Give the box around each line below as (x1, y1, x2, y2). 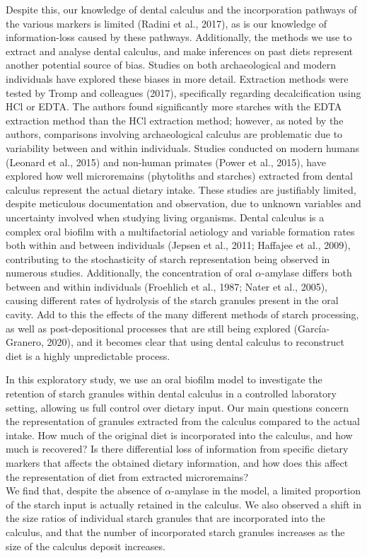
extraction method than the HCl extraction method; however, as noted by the (6, 112, 344, 127)
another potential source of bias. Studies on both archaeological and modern (6, 57, 337, 72)
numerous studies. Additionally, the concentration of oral (6, 265, 252, 280)
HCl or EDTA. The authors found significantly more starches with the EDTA (6, 99, 342, 114)
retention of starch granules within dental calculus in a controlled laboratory (6, 386, 337, 401)
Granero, (6, 335, 44, 349)
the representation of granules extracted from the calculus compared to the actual (6, 414, 360, 429)
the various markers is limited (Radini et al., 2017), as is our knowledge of (6, 16, 327, 30)
